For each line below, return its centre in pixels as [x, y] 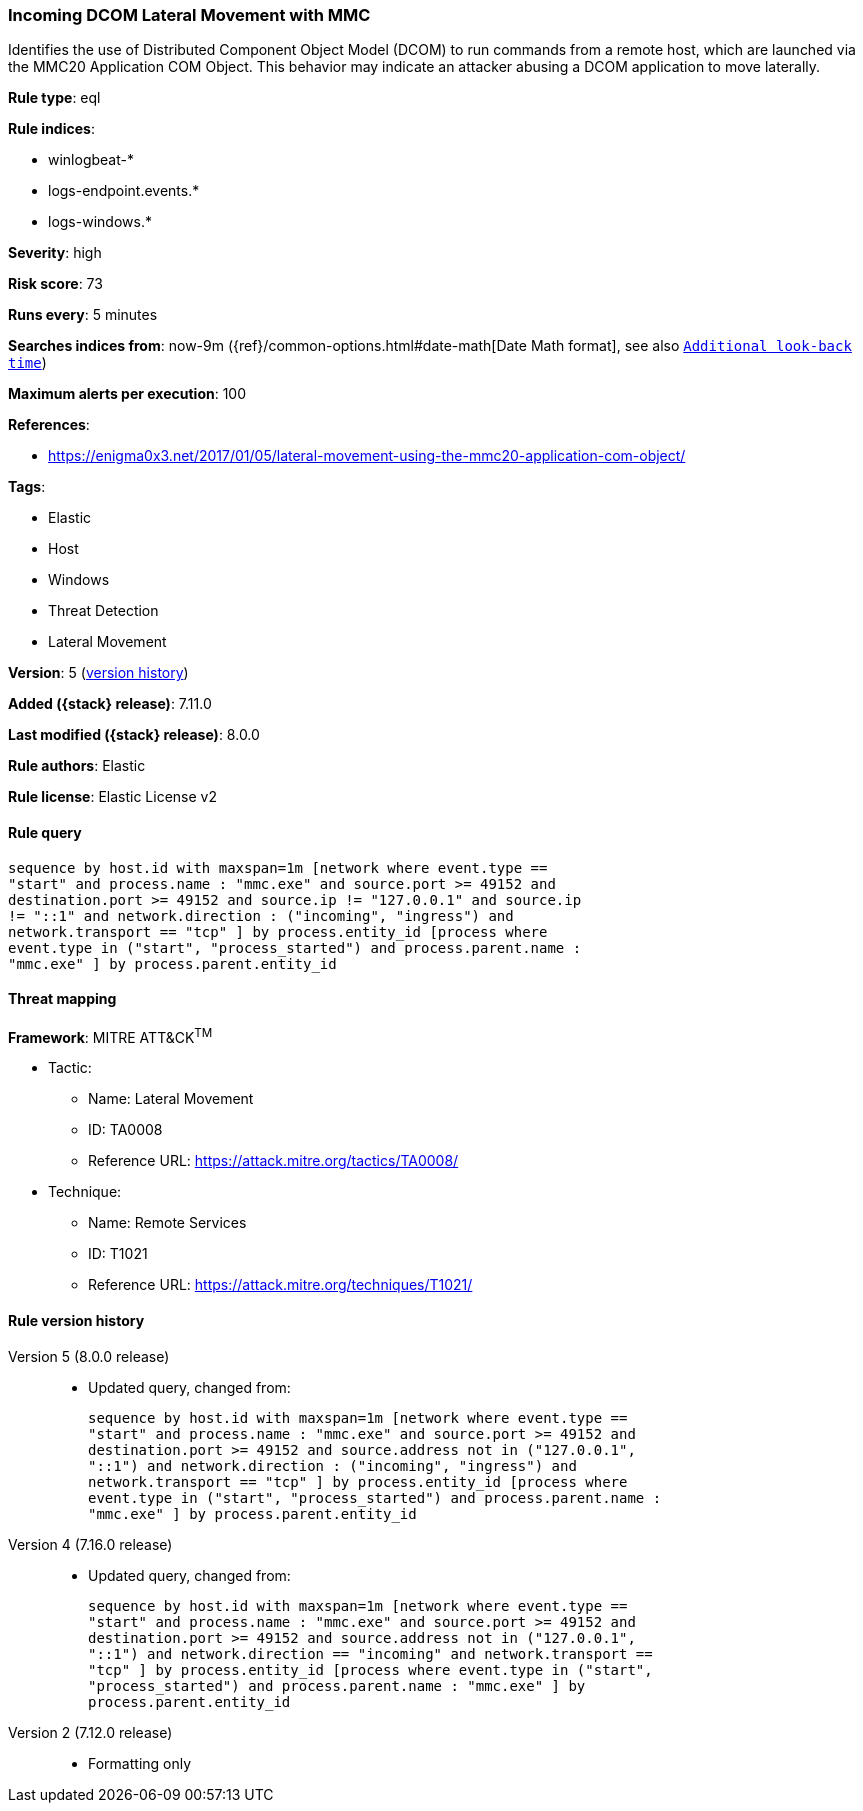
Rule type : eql [54, 98]
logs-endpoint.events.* [124, 191]
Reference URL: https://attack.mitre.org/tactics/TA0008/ [273, 1161]
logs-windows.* [100, 222]
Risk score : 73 [55, 284]
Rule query [45, 832]
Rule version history [76, 1321]
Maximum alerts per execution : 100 [127, 394]
